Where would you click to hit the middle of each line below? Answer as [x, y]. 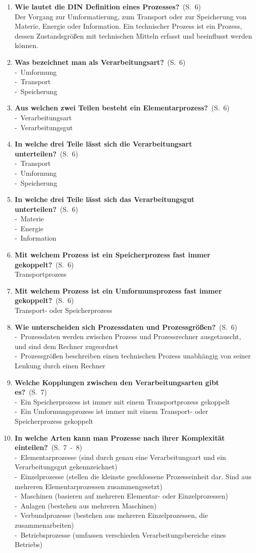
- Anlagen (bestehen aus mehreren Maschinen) [86, 505]
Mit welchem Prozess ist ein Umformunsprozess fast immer [118, 290]
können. [26, 45]
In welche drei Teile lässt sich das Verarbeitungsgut [104, 199]
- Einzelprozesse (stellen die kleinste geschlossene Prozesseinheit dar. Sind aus [133, 476]
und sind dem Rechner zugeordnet [66, 346]
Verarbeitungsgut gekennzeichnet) [66, 467]
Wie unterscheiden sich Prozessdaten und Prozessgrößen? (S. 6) [126, 327]
